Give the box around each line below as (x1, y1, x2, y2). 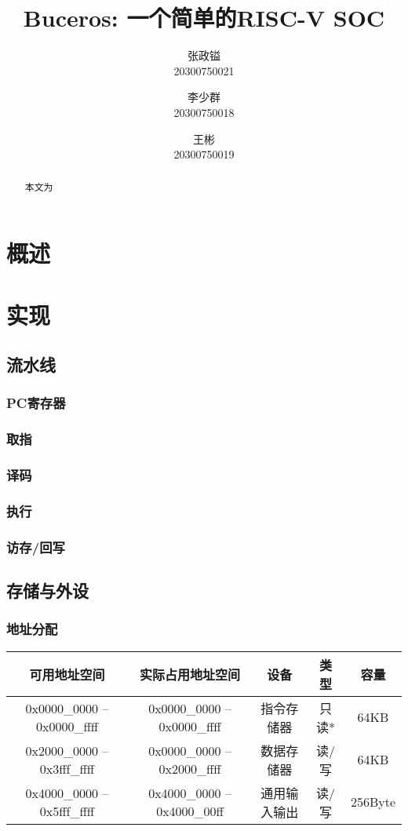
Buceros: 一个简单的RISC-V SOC (23, 2, 385, 34)
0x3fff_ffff (39, 759, 95, 778)
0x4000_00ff (156, 801, 224, 820)
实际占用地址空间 (140, 665, 241, 683)
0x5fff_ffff (39, 801, 95, 820)
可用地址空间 (29, 665, 105, 683)
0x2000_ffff (158, 759, 221, 778)
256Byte (350, 793, 395, 811)
